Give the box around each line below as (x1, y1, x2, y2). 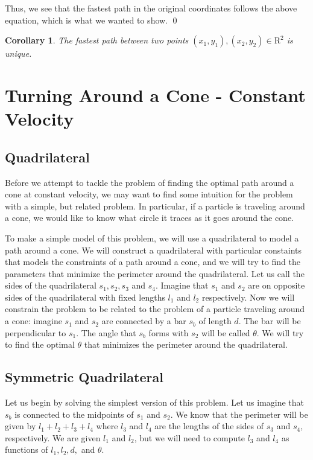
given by (5, 420, 36, 432)
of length (198, 315, 232, 327)
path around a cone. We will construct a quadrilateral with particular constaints (5, 243, 302, 256)
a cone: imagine (5, 315, 62, 327)
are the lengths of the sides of (154, 420, 264, 432)
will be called (201, 326, 250, 339)
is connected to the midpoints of (14, 407, 134, 420)
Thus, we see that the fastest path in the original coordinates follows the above (5, 2, 297, 14)
